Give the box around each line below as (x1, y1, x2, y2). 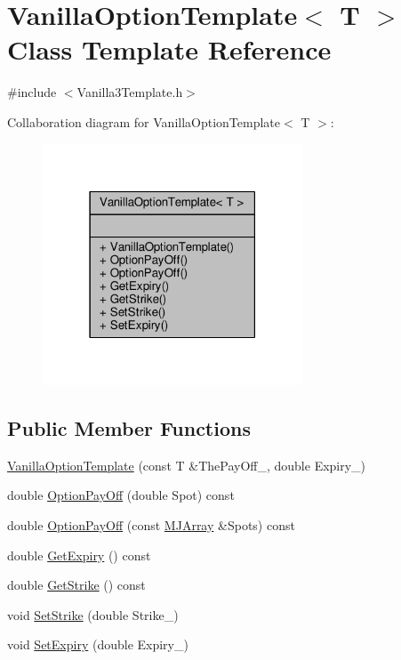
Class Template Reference (7, 31, 332, 68)
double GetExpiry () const (7, 545, 151, 564)
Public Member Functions (7, 415, 251, 442)
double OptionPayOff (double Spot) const (7, 486, 235, 504)
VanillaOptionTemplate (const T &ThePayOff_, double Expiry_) (7, 455, 366, 474)
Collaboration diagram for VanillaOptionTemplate (7, 112, 281, 131)
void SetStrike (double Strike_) (7, 605, 179, 624)
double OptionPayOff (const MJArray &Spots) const (7, 516, 295, 535)
